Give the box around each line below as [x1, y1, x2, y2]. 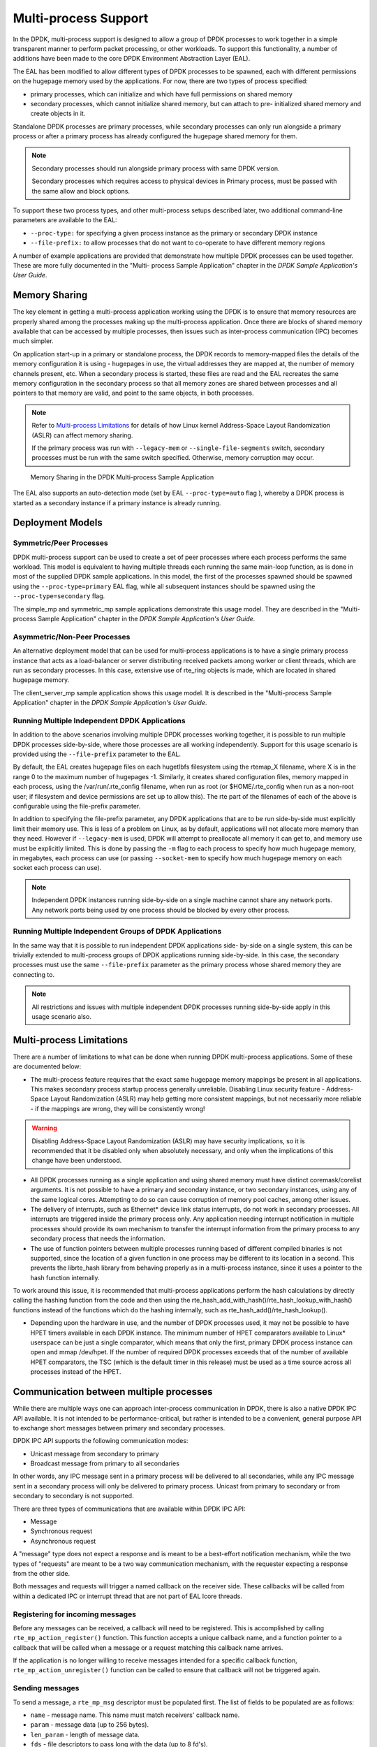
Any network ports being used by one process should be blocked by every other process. [31, 906, 290, 914]
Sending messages [13, 1683, 80, 1693]
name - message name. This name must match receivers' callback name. [30, 1711, 240, 1719]
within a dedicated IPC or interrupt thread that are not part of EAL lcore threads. [13, 1592, 242, 1600]
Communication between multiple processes [13, 1386, 213, 1398]
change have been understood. [31, 1157, 122, 1165]
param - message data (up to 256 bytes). [30, 1720, 149, 1729]
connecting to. [13, 970, 55, 978]
